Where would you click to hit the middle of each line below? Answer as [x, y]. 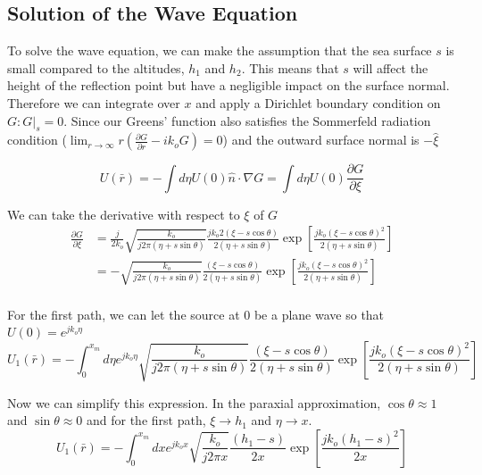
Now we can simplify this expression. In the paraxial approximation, [194, 402]
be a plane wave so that [319, 314]
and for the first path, [146, 420]
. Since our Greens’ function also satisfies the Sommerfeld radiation [247, 120]
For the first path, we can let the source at [124, 314]
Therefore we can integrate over [94, 102]
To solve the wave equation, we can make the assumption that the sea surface [220, 50]
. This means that [290, 67]
